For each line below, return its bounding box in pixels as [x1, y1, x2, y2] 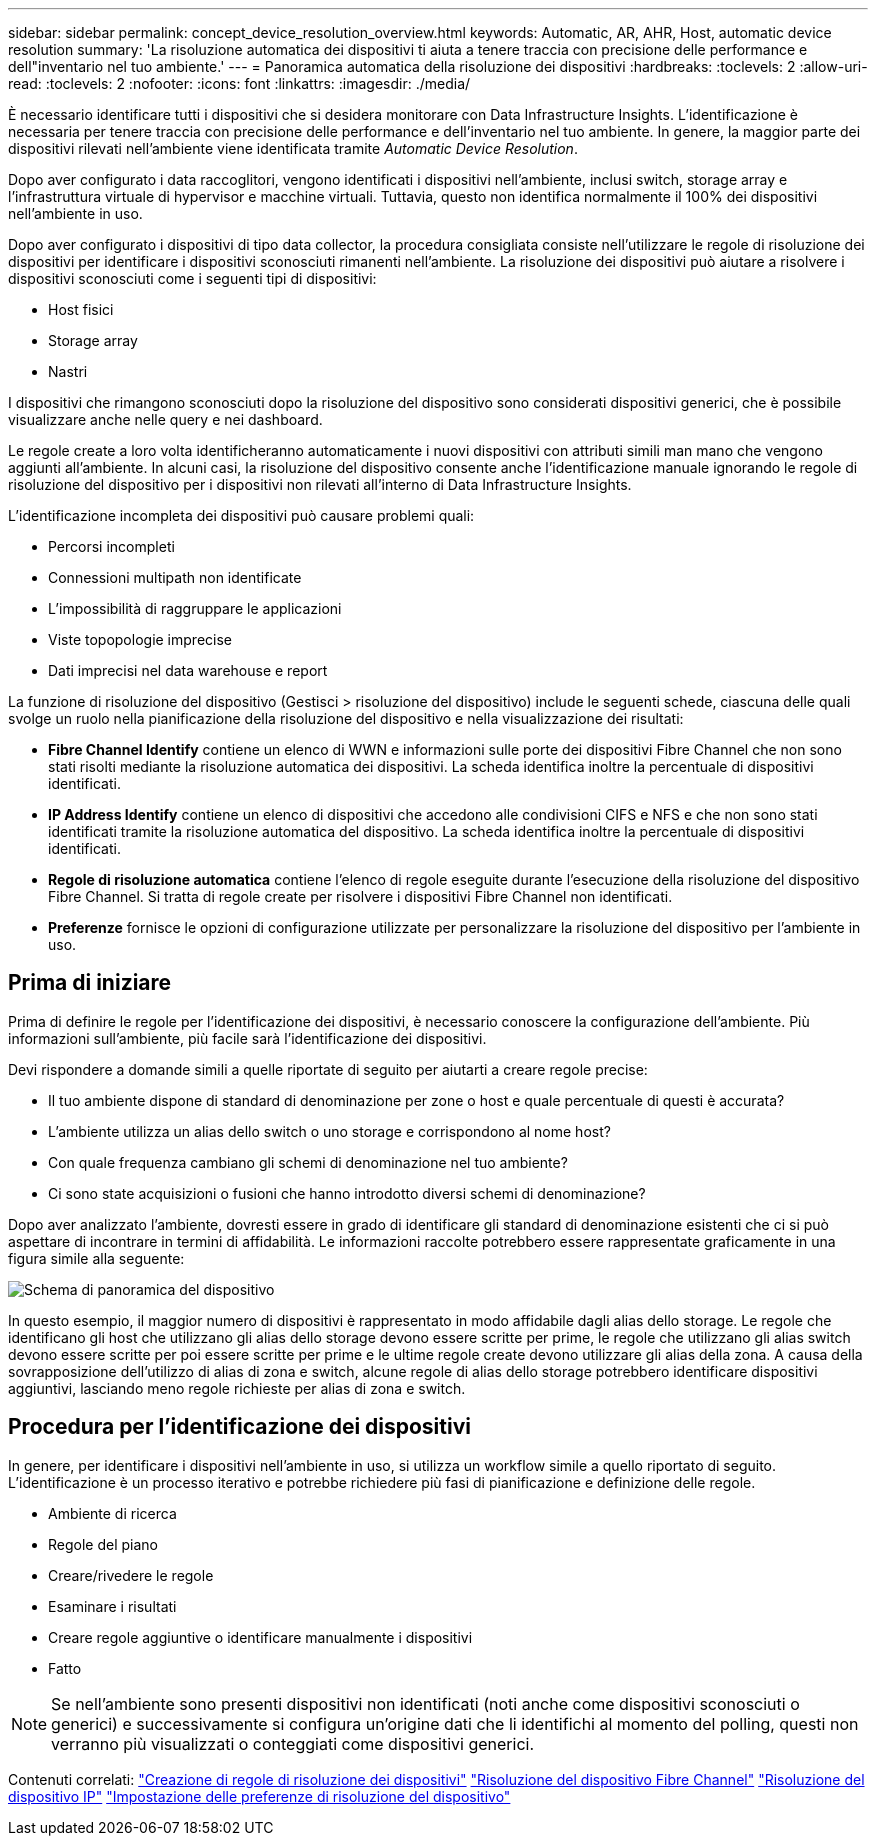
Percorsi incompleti [48, 538, 175, 555]
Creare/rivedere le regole [48, 1566, 214, 1584]
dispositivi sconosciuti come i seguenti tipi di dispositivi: [8, 270, 377, 287]
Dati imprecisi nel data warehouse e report [48, 662, 328, 679]
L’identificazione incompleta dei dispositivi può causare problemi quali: [8, 507, 475, 524]
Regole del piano [48, 1535, 158, 1553]
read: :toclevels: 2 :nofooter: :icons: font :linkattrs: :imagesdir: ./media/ [8, 75, 471, 92]
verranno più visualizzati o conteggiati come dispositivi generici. [51, 1733, 535, 1754]
